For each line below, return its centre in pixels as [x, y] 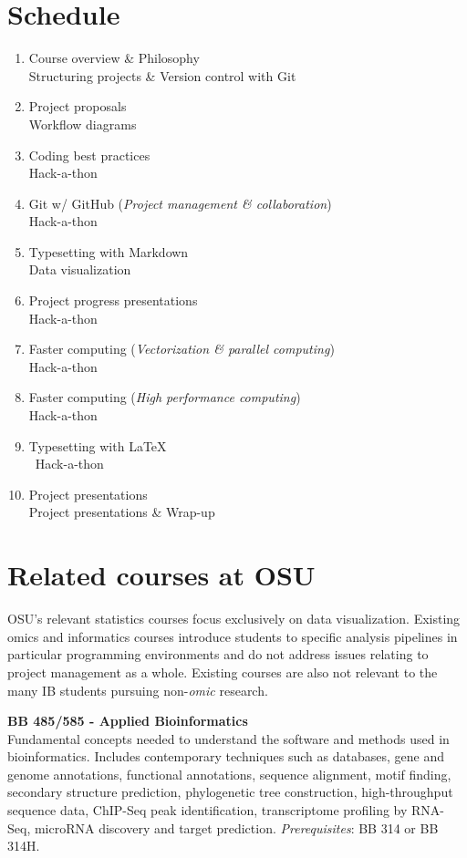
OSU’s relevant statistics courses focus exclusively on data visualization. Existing [234, 619]
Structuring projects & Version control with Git [162, 75]
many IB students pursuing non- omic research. [138, 690]
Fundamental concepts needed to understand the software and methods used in [228, 738]
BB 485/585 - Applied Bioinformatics [128, 721]
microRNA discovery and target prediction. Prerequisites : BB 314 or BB [236, 827]
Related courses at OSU [161, 575]
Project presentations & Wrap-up [122, 512]
